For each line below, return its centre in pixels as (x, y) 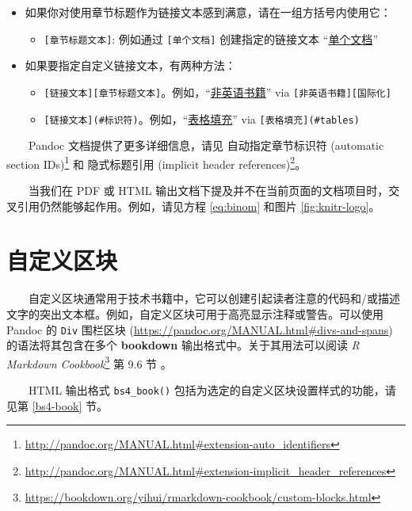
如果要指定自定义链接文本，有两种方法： (130, 65)
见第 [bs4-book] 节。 (57, 405)
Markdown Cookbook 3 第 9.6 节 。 (89, 362)
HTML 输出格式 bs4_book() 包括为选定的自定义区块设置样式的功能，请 (212, 390)
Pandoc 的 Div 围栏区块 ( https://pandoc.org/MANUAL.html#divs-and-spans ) (200, 329)
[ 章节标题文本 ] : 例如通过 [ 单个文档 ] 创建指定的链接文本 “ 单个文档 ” (211, 38)
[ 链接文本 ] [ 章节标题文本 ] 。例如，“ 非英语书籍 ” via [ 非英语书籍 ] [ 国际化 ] (217, 92)
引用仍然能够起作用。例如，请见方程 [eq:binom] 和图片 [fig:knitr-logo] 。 (198, 206)
